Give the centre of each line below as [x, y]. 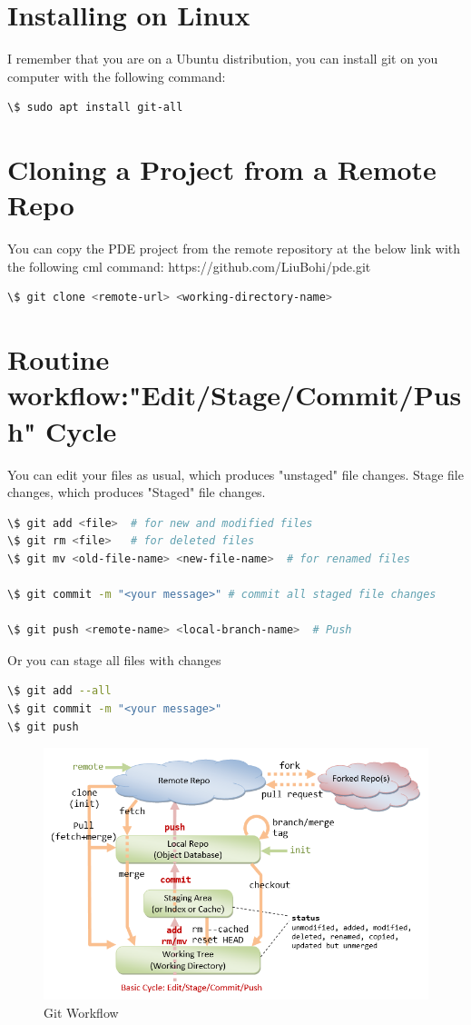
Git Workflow [81, 1012]
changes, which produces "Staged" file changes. [137, 492]
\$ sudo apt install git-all [95, 108]
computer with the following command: [117, 76]
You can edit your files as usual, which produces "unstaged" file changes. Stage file [235, 474]
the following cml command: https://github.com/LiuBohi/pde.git [189, 266]
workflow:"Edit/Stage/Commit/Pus [235, 395]
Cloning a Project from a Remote [222, 169]
